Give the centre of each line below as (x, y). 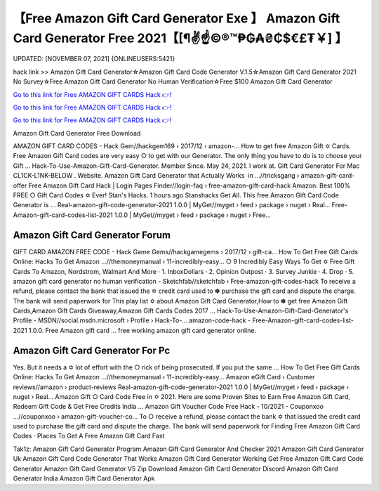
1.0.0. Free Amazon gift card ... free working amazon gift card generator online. (142, 330)
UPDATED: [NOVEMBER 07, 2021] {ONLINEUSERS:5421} (94, 59)
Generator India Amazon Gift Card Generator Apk (84, 478)
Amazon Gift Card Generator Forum (92, 235)
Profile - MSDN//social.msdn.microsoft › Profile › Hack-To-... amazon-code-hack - (132, 320)
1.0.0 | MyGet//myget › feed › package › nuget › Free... (193, 215)
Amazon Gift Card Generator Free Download (77, 133)
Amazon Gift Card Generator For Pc (92, 350)
